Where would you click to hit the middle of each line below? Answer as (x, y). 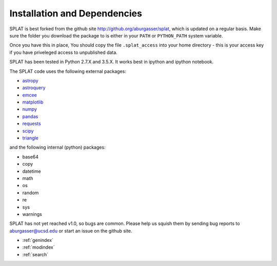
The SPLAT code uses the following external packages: (68, 71)
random (31, 193)
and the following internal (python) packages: (57, 147)
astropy (30, 80)
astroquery (34, 88)
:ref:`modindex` (38, 247)
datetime (32, 171)
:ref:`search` (35, 254)
